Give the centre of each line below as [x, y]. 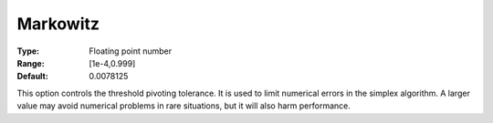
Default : [33, 77]
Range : [31, 63]
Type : [28, 51]
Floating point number [131, 51]
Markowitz [58, 24]
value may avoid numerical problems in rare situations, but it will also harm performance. [184, 106]
